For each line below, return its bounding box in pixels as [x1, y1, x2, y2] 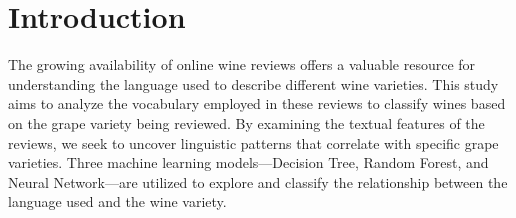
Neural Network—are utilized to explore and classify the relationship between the [8, 171, 508, 192]
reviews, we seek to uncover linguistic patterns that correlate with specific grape [8, 132, 499, 153]
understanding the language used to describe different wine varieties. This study [8, 73, 499, 94]
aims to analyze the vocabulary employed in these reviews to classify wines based [8, 93, 506, 114]
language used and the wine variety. [8, 191, 227, 212]
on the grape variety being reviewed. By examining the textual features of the [8, 112, 485, 133]
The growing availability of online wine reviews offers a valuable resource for [8, 54, 476, 75]
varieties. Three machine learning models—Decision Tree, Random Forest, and [8, 152, 489, 173]
